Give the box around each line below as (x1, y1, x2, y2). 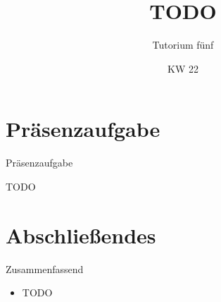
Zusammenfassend (6, 261, 84, 276)
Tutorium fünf (152, 37, 214, 52)
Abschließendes (6, 220, 156, 249)
